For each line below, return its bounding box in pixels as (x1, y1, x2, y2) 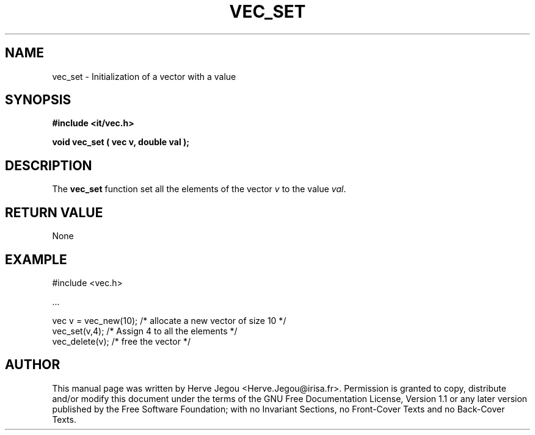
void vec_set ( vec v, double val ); (52, 137, 190, 148)
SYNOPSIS (5, 92, 71, 108)
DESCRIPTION (5, 157, 92, 173)
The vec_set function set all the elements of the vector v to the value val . (52, 184, 346, 195)
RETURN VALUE (5, 204, 103, 220)
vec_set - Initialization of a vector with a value (52, 71, 236, 82)
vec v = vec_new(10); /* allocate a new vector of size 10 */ (52, 315, 286, 326)
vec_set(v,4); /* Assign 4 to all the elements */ (52, 325, 238, 336)
